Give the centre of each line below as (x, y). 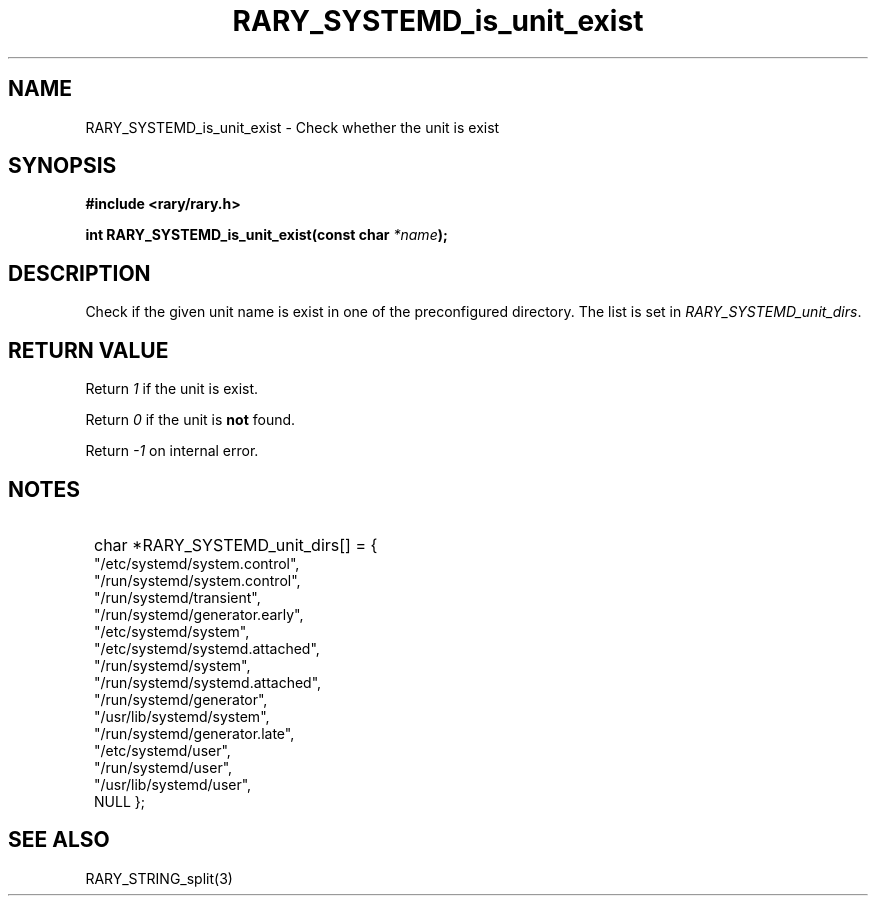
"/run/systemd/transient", (177, 597)
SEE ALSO (59, 840)
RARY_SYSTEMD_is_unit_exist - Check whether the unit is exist (292, 127)
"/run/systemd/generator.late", (194, 733)
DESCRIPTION (79, 273)
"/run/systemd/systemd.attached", (208, 682)
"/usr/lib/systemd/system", (182, 716)
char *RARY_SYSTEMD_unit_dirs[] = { (236, 544)
